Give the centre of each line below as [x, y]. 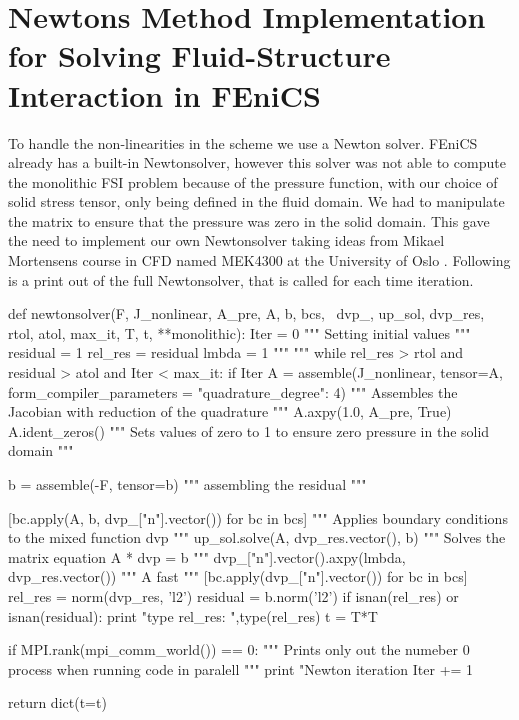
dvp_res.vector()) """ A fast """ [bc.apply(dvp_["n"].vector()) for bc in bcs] [238, 576]
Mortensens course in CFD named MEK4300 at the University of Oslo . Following [259, 260]
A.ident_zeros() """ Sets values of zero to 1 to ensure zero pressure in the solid [249, 430]
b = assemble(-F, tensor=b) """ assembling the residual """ [187, 484]
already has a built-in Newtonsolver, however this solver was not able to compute [257, 162]
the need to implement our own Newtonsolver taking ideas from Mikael [226, 240]
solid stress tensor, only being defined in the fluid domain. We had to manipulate [256, 201]
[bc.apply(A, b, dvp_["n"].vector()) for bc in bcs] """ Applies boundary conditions [258, 517]
